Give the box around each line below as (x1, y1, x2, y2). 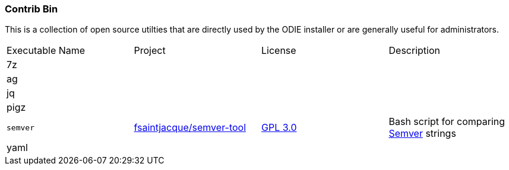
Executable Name (7, 44, 86, 57)
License (261, 44, 296, 57)
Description (388, 44, 440, 57)
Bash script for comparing (388, 116, 505, 128)
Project (134, 44, 166, 57)
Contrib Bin (5, 3, 58, 15)
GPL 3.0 (261, 121, 297, 134)
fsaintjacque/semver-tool (134, 121, 246, 134)
